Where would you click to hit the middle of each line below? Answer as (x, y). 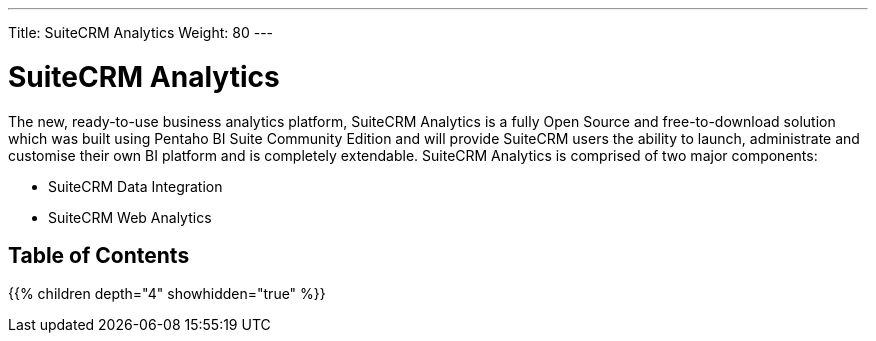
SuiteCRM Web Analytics (130, 217)
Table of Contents (99, 255)
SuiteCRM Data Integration (135, 186)
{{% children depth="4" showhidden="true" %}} (167, 294)
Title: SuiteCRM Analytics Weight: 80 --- (141, 32)
